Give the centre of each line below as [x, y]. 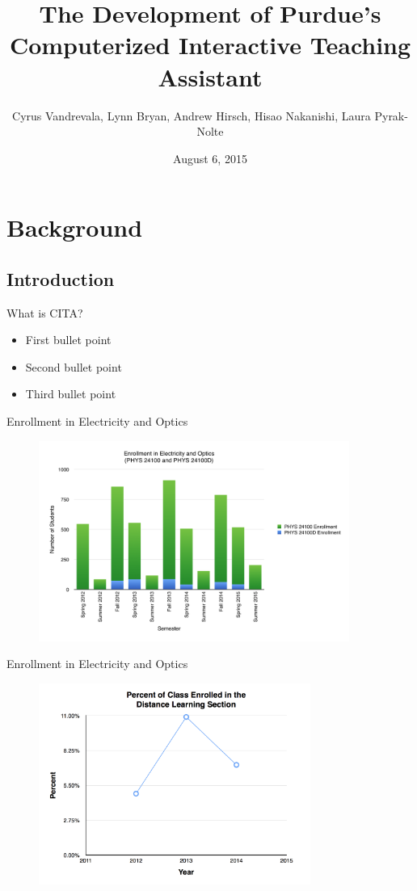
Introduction [61, 278]
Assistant [210, 76]
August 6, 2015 [210, 158]
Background [75, 227]
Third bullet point [71, 394]
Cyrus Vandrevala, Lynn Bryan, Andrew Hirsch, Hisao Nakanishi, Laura [192, 115]
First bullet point [68, 340]
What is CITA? [45, 312]
